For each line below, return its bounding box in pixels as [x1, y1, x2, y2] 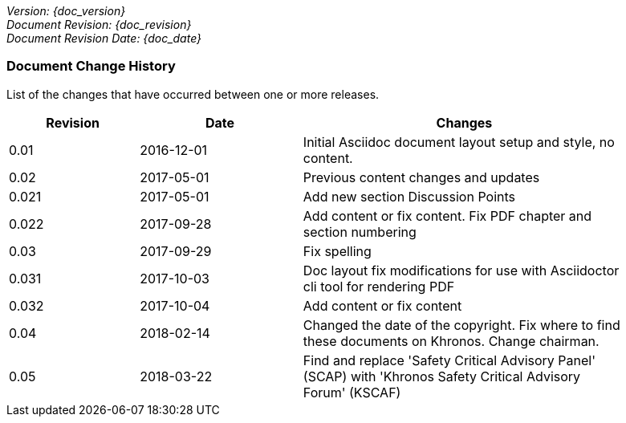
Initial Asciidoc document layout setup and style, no [303, 133, 615, 150]
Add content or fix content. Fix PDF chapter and [303, 207, 592, 224]
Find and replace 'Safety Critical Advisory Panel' [303, 352, 596, 368]
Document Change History [6, 58, 176, 75]
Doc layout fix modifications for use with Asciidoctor [303, 262, 620, 279]
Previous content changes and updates [303, 169, 540, 185]
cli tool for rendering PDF [303, 278, 455, 295]
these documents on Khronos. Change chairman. [303, 332, 600, 349]
